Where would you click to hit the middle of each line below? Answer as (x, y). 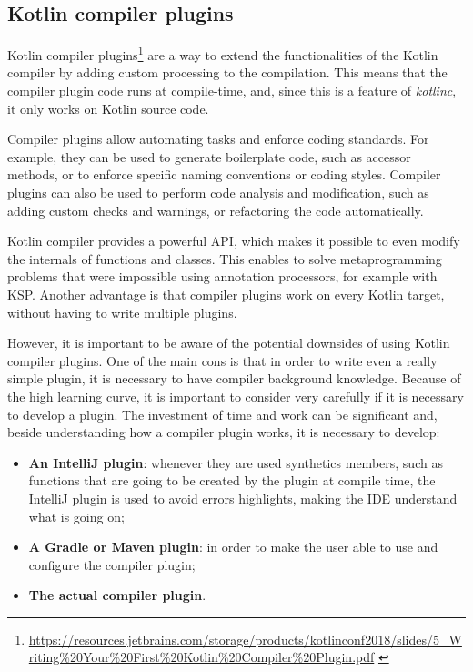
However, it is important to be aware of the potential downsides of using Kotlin (229, 343)
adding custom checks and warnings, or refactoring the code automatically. (216, 210)
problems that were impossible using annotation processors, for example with (222, 276)
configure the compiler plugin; (112, 564)
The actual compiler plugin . (117, 595)
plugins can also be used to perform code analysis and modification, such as (218, 193)
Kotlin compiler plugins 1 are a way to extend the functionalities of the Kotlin (223, 53)
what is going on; (76, 516)
